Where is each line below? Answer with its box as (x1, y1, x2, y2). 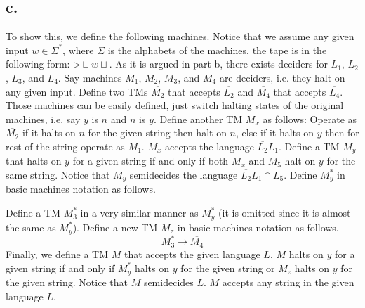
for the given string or (180, 260, 275, 275)
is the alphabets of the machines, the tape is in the (107, 42, 327, 57)
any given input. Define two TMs (6, 84, 148, 98)
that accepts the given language (124, 246, 260, 261)
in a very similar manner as (80, 205, 199, 220)
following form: (6, 56, 70, 71)
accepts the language (165, 139, 254, 153)
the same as (6, 219, 56, 234)
